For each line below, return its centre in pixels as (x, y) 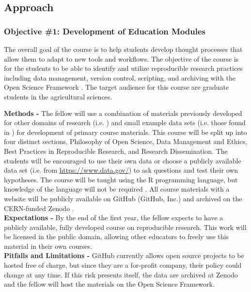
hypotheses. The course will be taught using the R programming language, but (121, 179)
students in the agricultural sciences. (58, 96)
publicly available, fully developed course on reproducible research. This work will (125, 227)
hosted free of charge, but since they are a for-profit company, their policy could (123, 265)
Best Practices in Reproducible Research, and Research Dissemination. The (116, 151)
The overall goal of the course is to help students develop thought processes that (123, 49)
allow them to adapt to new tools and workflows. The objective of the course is (121, 58)
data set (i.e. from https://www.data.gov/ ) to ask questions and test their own (121, 170)
